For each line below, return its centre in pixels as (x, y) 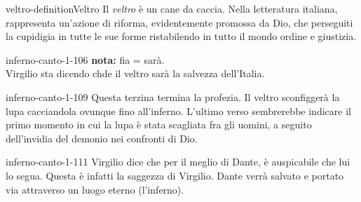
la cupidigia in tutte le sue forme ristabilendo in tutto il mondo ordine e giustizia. (181, 36)
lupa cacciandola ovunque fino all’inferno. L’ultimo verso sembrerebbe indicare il (178, 110)
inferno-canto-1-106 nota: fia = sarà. (85, 59)
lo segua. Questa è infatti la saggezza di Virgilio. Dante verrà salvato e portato (175, 175)
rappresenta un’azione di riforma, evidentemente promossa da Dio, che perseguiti (179, 22)
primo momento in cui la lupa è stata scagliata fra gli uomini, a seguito (159, 124)
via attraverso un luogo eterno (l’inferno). (95, 189)
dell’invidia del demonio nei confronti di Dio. (102, 138)
